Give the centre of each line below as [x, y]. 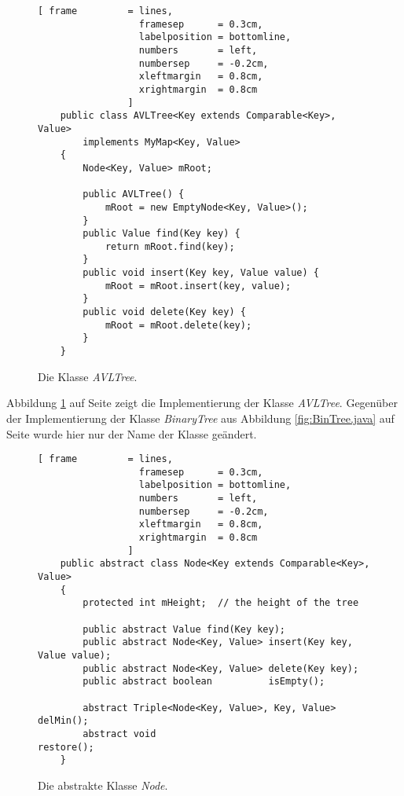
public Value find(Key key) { [162, 234]
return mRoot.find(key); [170, 246]
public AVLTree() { [134, 194]
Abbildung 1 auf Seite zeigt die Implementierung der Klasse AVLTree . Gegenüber [202, 403]
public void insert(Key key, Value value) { [201, 273]
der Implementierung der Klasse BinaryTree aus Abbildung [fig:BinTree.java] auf [200, 418]
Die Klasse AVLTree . [88, 376]
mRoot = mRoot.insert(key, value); [198, 286]
